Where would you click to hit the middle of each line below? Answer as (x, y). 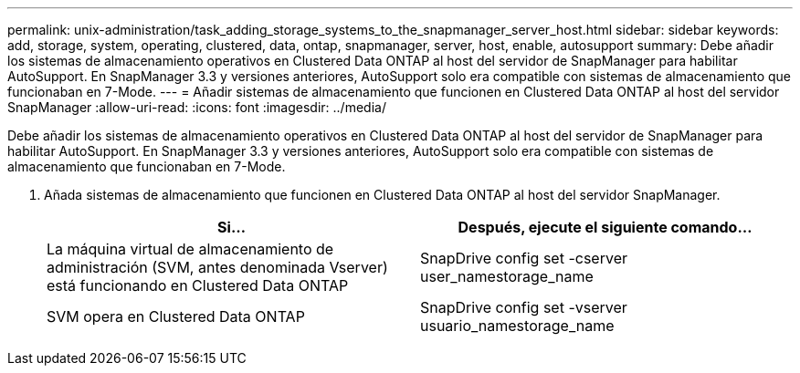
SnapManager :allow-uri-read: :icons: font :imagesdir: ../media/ (197, 107)
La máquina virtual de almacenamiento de (190, 249)
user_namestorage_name (507, 276)
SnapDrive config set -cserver (524, 258)
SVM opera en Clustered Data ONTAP (176, 316)
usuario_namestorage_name (517, 326)
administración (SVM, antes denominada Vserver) (217, 267)
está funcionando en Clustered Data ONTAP (198, 285)
